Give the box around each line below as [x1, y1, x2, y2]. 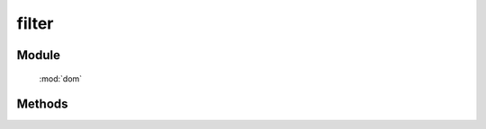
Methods [16, 97, 68, 112]
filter [16, 13, 54, 33]
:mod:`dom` [39, 73, 83, 84]
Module [16, 47, 60, 63]
